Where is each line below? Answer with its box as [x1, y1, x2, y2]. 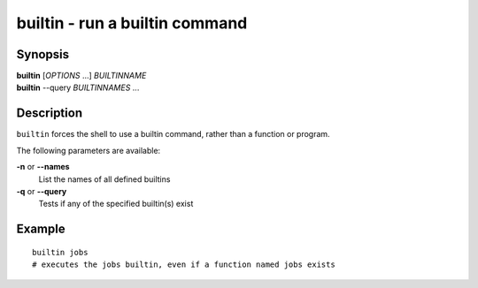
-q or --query [16, 186, 67, 196]
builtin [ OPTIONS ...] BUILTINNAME [16, 71, 147, 81]
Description [16, 106, 83, 121]
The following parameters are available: [16, 145, 161, 155]
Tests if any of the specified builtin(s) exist [38, 199, 194, 209]
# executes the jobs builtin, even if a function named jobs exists [32, 260, 335, 269]
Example [16, 222, 66, 237]
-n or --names [16, 162, 70, 172]
